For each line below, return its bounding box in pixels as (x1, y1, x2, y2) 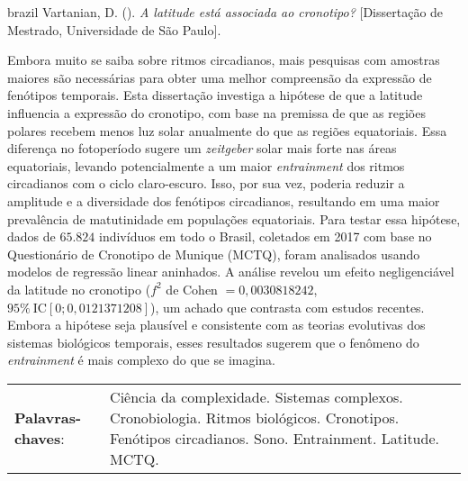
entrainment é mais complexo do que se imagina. (7, 350, 276, 369)
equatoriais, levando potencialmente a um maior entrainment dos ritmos (7, 156, 405, 175)
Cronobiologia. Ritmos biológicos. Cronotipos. (110, 406, 400, 428)
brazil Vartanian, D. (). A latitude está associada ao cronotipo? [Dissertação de (7, 3, 444, 21)
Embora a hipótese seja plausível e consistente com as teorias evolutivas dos (7, 315, 426, 334)
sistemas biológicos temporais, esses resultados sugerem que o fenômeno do (7, 332, 419, 351)
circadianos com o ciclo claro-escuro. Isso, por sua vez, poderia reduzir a (7, 174, 405, 193)
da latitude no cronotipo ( (7, 279, 151, 298)
